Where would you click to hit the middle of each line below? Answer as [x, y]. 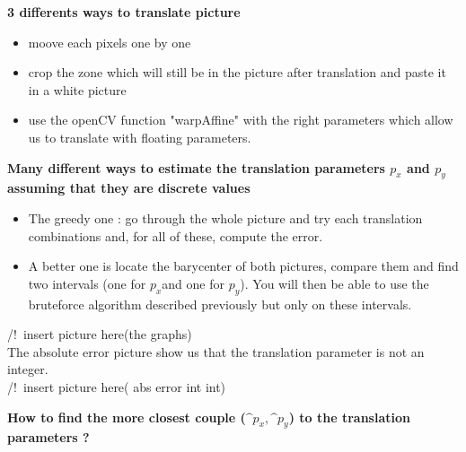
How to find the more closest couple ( [127, 417]
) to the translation [349, 417]
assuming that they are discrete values [129, 188]
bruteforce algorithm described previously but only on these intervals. [220, 304]
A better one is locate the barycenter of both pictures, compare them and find [243, 266]
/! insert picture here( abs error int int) [117, 386]
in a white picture [77, 89]
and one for [193, 283]
